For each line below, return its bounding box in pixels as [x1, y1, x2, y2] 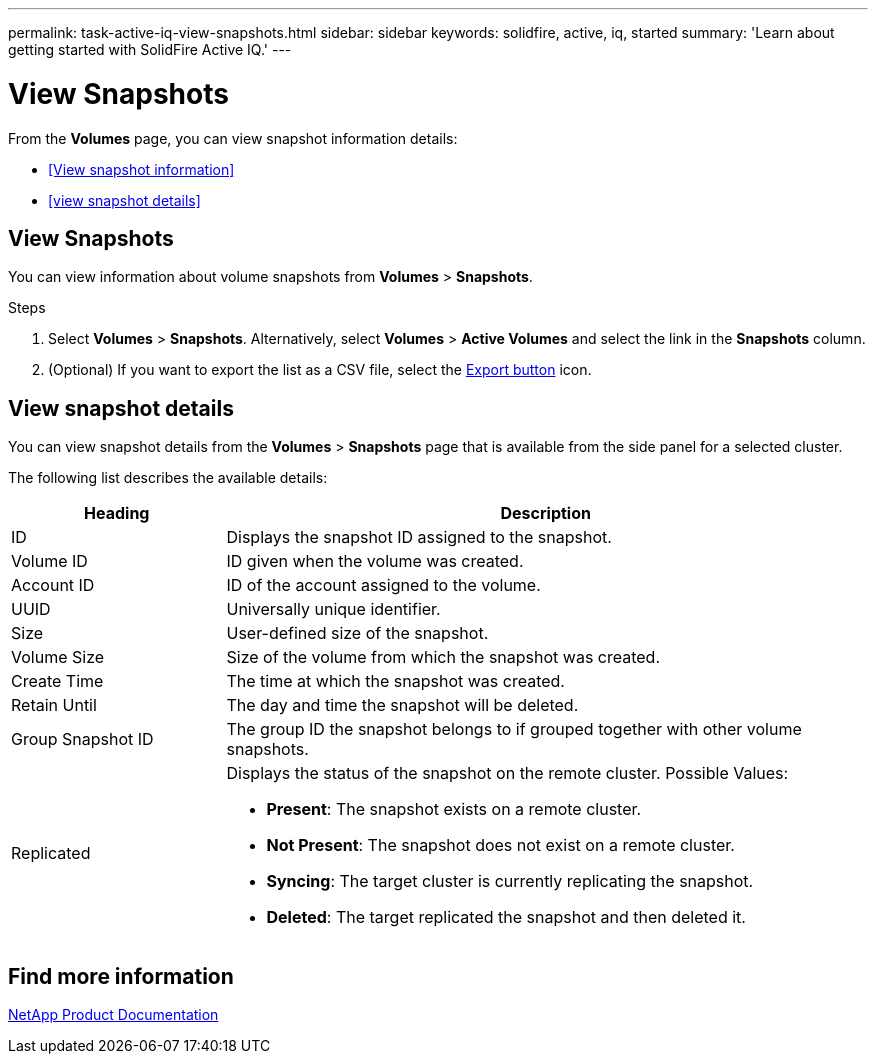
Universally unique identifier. [226, 599, 441, 620]
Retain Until [11, 695, 97, 716]
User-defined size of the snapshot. [226, 623, 489, 644]
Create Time [11, 671, 104, 692]
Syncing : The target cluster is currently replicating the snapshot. [266, 871, 754, 892]
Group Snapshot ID [11, 729, 154, 750]
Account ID [11, 575, 95, 596]
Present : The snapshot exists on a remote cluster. [266, 799, 642, 820]
